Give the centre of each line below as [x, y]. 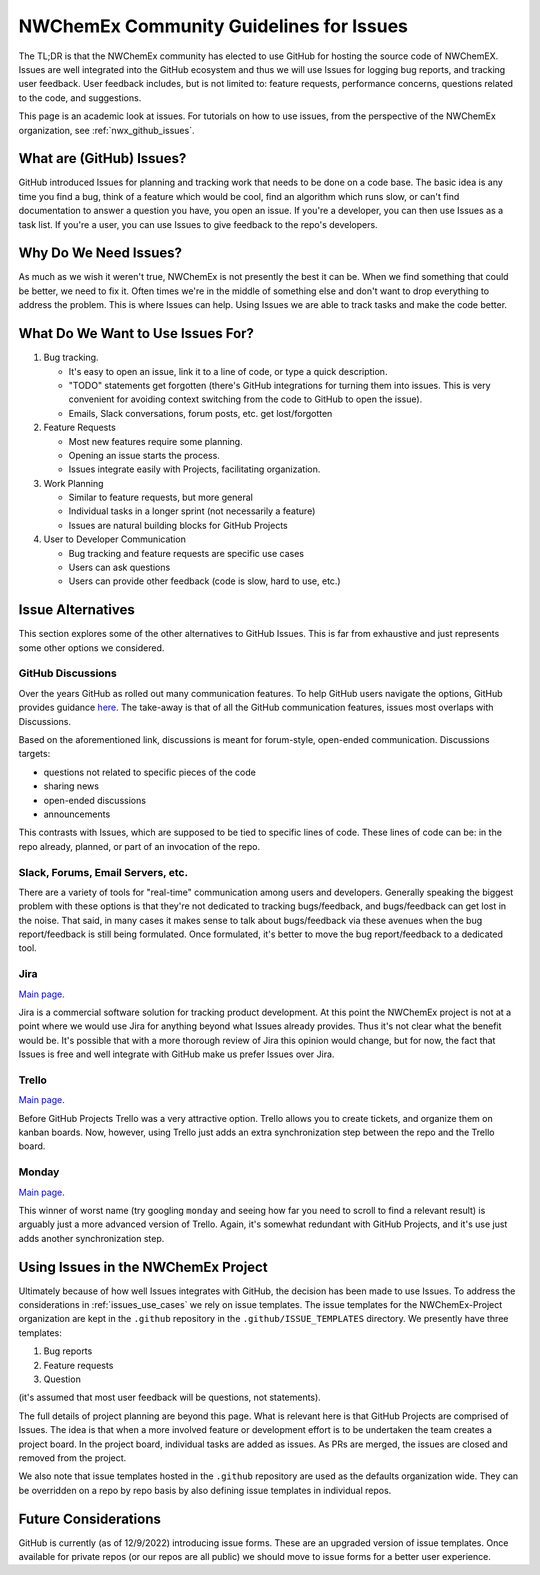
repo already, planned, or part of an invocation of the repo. [139, 846]
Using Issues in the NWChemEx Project [143, 1266]
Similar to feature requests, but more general [161, 497]
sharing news [71, 786]
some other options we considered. [91, 647]
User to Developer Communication [115, 539]
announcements [77, 814]
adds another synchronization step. [91, 1238]
